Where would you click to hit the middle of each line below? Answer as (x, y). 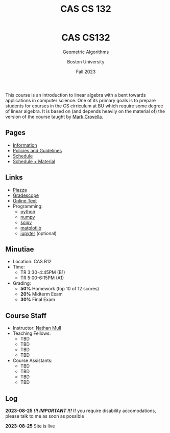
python (28, 211)
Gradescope (26, 195)
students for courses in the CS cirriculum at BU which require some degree (84, 106)
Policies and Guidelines (37, 150)
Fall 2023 (86, 72)
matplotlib (31, 227)
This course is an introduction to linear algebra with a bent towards (76, 95)
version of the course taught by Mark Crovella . (54, 117)
